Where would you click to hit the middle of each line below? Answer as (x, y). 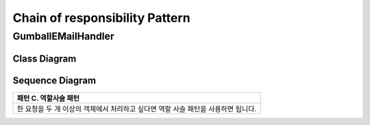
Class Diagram (45, 58)
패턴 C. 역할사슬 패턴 (48, 98)
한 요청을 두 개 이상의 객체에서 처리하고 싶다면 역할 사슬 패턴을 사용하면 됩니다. (137, 109)
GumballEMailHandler (63, 36)
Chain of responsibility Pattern (102, 18)
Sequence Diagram (54, 80)
